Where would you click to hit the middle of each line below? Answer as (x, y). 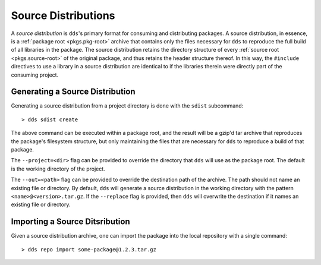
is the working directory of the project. (58, 169)
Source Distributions (63, 15)
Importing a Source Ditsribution (70, 222)
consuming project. (35, 75)
